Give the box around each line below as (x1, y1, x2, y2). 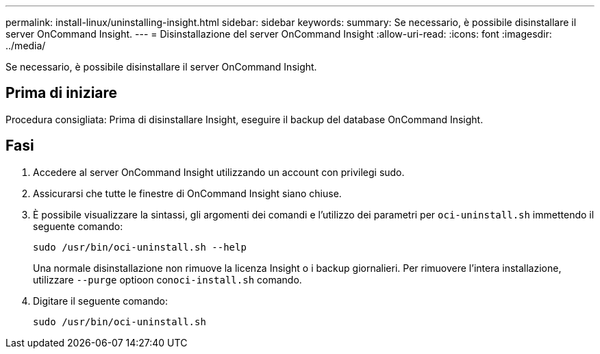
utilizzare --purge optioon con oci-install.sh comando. (33, 273, 302, 286)
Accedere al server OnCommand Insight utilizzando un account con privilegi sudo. (33, 166, 405, 178)
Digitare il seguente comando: (33, 294, 168, 307)
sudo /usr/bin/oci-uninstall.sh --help (33, 241, 247, 253)
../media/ (5, 40, 46, 51)
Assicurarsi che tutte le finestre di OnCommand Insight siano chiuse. (33, 187, 342, 199)
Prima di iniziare (5, 84, 118, 102)
